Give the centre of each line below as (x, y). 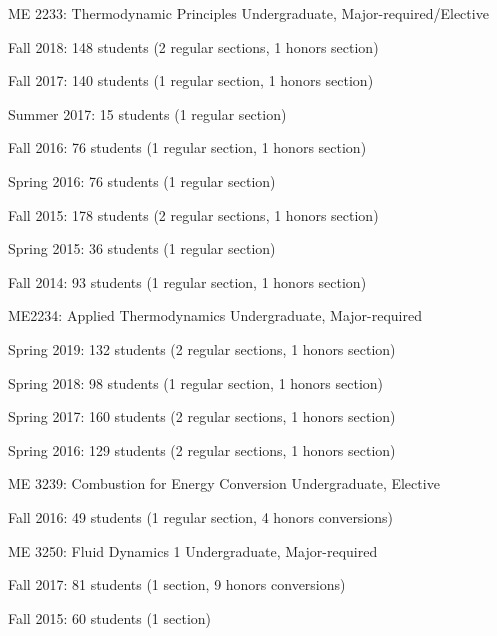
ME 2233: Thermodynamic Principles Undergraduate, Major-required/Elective (248, 13)
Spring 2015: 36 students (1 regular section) (142, 248)
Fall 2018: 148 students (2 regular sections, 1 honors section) (193, 46)
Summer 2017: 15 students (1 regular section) (147, 113)
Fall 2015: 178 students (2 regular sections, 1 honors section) (193, 214)
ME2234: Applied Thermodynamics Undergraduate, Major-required (215, 315)
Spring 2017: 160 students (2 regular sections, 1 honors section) (202, 416)
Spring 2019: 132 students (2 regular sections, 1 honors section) (202, 348)
